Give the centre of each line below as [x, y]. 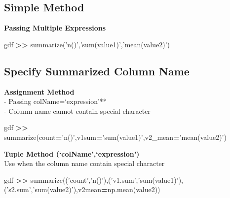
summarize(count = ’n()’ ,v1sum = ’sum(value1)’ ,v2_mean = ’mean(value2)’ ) [115, 137]
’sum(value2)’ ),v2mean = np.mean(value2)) [96, 189]
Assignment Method [39, 91]
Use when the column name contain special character [84, 163]
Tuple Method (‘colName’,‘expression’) [72, 153]
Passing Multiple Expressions [55, 28]
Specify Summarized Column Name [97, 71]
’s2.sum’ [19, 189]
